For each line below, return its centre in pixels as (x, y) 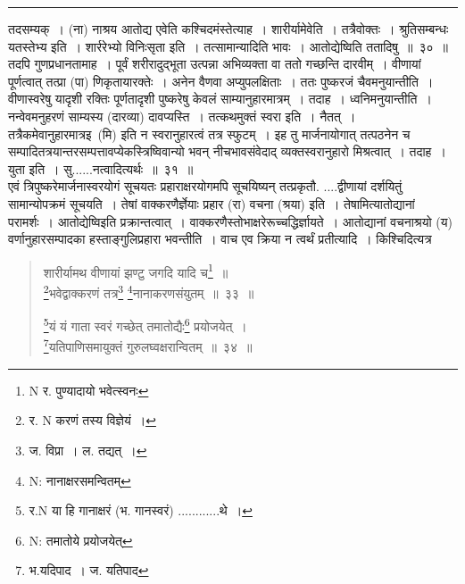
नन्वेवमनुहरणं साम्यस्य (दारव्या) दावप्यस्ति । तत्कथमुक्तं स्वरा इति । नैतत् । (182, 116)
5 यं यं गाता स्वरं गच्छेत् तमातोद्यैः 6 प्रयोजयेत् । (145, 325)
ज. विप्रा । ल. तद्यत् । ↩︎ (88, 450)
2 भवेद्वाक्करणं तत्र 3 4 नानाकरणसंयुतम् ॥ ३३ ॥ (149, 291)
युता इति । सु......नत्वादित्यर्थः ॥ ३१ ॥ (101, 168)
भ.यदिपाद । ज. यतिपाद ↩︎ (89, 570)
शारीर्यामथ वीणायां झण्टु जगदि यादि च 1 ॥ (136, 271)
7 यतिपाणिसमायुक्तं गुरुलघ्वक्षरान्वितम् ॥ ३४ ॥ (148, 346)
